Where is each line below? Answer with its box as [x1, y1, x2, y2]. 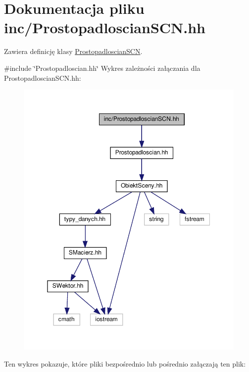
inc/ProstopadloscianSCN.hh [4, 17, 205, 38]
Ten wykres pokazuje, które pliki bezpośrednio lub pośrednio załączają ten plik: [4, 358, 246, 369]
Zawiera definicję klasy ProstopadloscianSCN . [4, 46, 143, 56]
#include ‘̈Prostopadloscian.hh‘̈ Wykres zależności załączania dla [4, 62, 200, 73]
